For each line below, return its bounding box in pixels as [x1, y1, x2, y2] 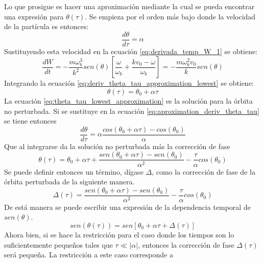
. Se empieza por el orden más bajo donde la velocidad [85, 11, 256, 21]
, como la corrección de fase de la [152, 166, 255, 177]
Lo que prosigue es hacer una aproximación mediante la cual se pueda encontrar [4, 1, 255, 11]
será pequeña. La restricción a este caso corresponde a [4, 249, 173, 260]
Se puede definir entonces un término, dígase [4, 166, 144, 177]
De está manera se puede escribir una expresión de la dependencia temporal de [4, 201, 251, 212]
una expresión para [4, 11, 64, 21]
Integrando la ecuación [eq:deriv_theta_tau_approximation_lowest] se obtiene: [4, 78, 254, 88]
